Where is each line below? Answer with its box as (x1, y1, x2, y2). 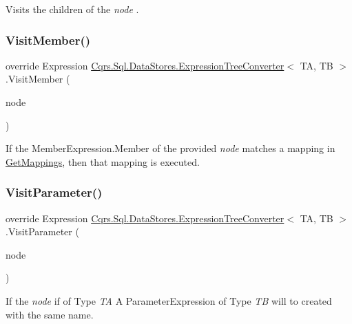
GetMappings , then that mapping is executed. (6, 154, 200, 169)
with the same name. (6, 307, 94, 321)
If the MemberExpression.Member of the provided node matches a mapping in (6, 141, 335, 155)
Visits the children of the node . (6, 2, 139, 16)
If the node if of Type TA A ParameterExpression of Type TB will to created (6, 293, 332, 307)
